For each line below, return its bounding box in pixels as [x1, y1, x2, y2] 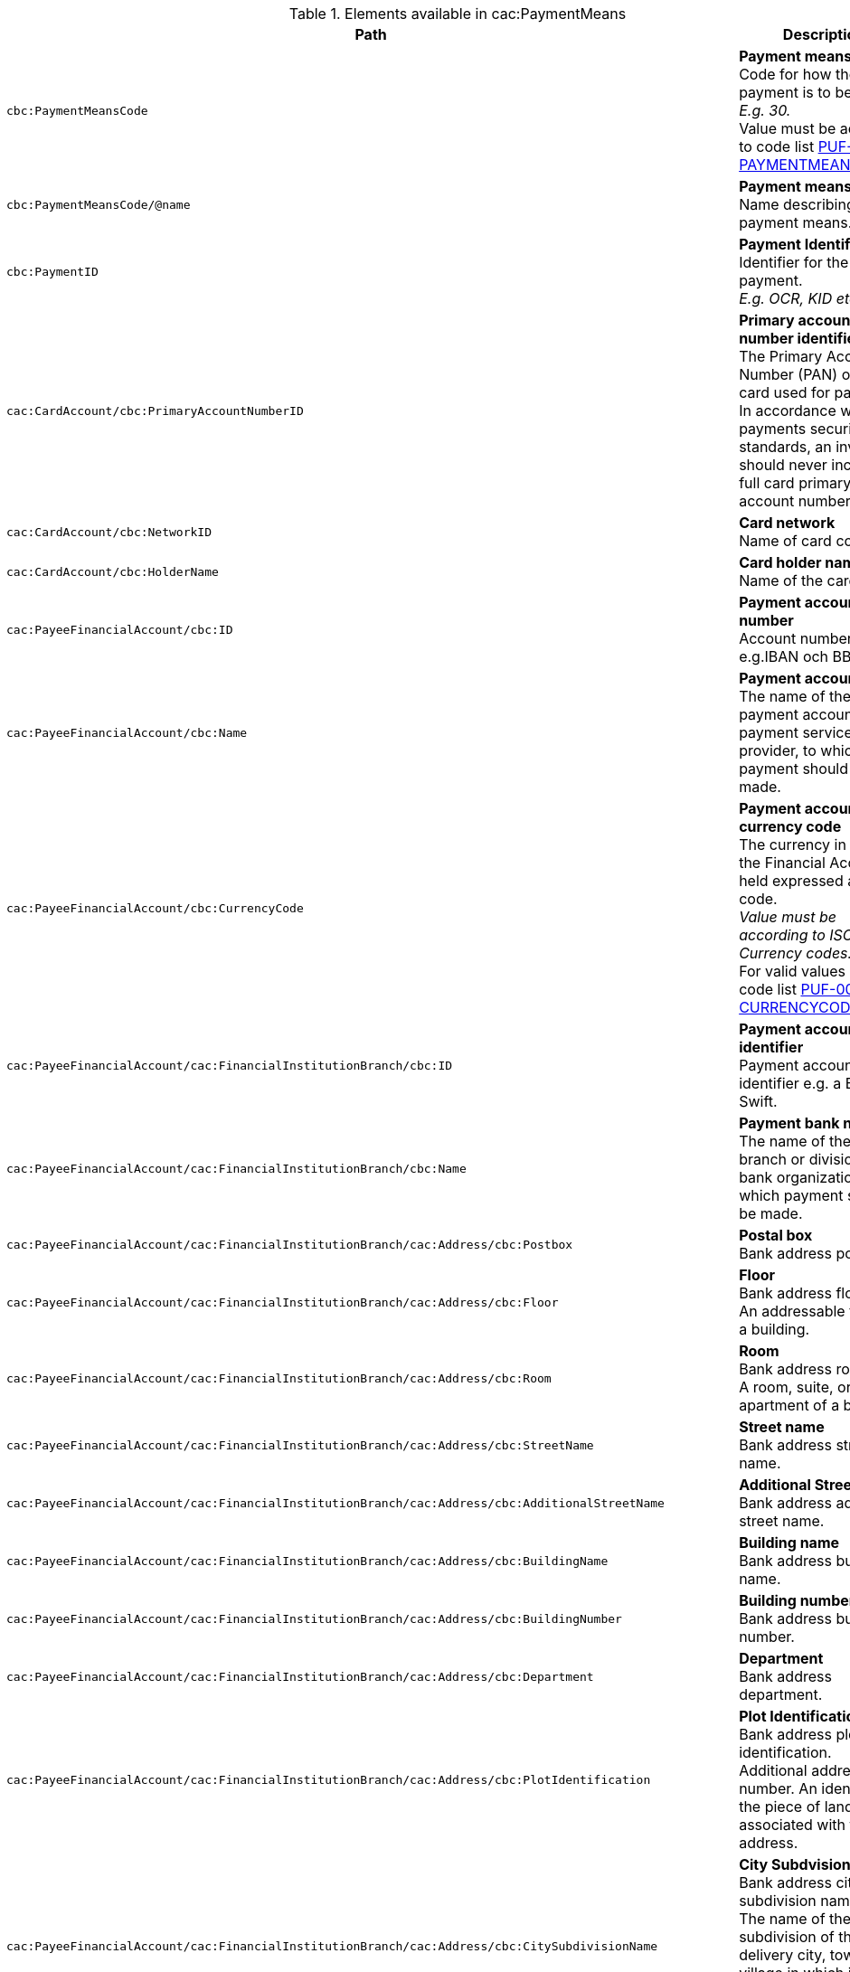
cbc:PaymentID [6, 264, 99, 278]
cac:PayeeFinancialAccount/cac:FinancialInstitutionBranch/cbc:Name [6, 1161, 467, 1175]
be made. [739, 1204, 803, 1222]
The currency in [739, 835, 846, 854]
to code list [739, 137, 815, 156]
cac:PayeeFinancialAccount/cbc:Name [6, 725, 248, 740]
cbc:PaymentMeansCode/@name [6, 197, 191, 212]
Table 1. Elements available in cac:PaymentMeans [288, 5, 627, 23]
